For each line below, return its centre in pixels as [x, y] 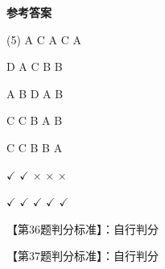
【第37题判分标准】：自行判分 [82, 256]
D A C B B [35, 66]
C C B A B [35, 120]
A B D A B [35, 93]
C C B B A [35, 147]
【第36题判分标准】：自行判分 [82, 228]
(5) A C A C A [44, 39]
